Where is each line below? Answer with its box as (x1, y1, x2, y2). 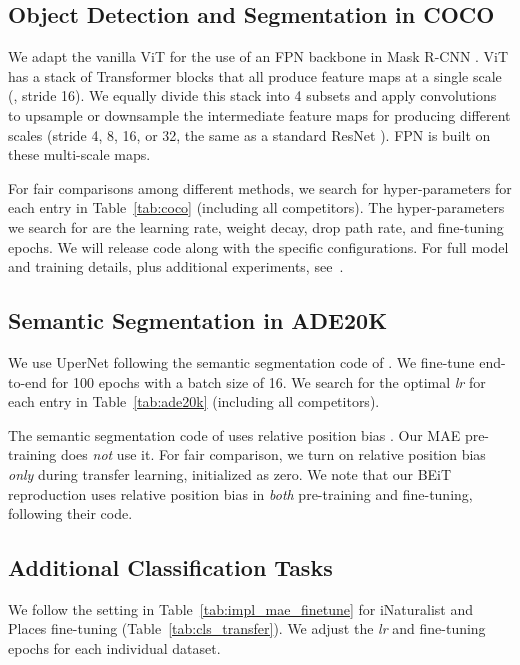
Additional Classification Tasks (8, 552, 333, 583)
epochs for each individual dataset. (8, 638, 221, 659)
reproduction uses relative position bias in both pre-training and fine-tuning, (8, 483, 473, 504)
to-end (8, 371, 47, 392)
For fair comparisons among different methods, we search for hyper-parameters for (8, 177, 512, 198)
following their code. (8, 503, 133, 524)
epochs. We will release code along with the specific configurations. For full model (8, 236, 509, 257)
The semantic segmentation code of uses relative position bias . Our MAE (8, 424, 461, 445)
